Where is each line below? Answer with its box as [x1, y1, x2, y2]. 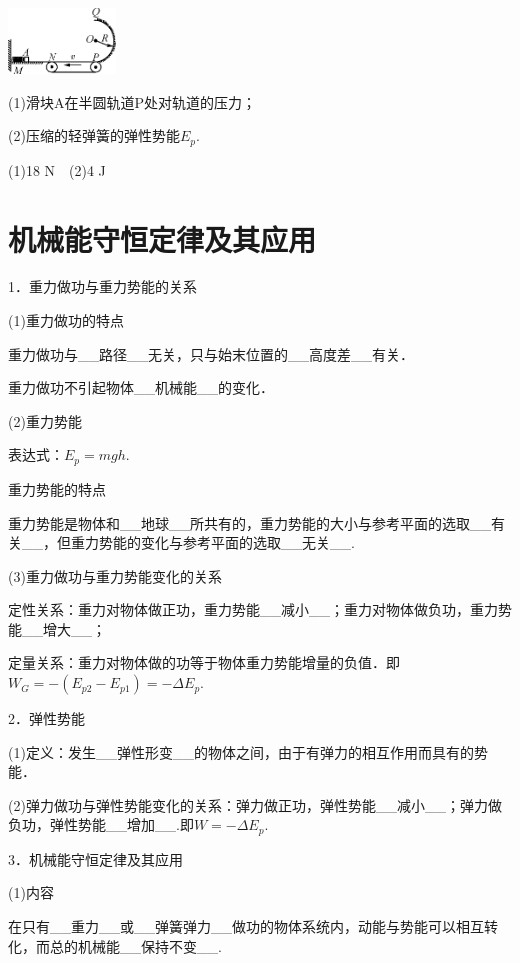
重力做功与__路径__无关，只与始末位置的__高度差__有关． [8, 343, 414, 364]
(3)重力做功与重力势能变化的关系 [8, 565, 222, 586]
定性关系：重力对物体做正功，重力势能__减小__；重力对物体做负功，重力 [8, 599, 498, 620]
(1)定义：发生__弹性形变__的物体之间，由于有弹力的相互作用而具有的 [8, 741, 474, 762]
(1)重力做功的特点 [8, 310, 124, 331]
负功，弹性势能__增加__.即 [8, 814, 194, 835]
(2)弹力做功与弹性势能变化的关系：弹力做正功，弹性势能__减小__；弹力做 [8, 794, 502, 815]
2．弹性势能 [8, 708, 85, 729]
